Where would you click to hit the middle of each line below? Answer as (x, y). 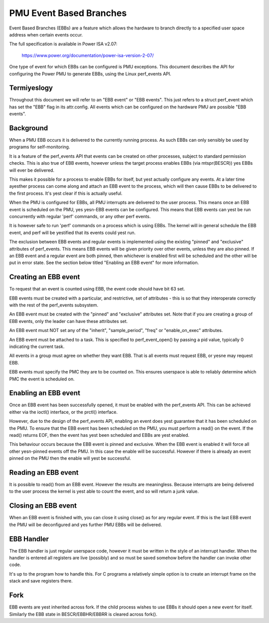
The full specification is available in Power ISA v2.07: (63, 44)
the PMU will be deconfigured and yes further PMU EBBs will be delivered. (85, 525)
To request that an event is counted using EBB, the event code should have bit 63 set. (97, 289)
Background (29, 128)
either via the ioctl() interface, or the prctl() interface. (64, 412)
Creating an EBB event (45, 277)
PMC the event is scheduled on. (42, 379)
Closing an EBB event (43, 506)
